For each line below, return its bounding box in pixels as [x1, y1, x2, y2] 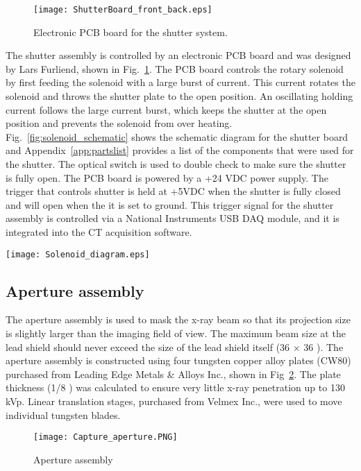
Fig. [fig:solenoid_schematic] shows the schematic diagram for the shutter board [6, 129, 349, 144]
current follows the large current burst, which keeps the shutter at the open [6, 102, 327, 117]
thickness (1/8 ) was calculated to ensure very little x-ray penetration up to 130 [6, 380, 345, 395]
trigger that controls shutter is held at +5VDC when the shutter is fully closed [6, 184, 341, 198]
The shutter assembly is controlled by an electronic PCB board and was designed [6, 48, 351, 62]
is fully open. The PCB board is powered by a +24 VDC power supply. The [6, 170, 328, 185]
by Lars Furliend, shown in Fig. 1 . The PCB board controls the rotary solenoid [6, 61, 344, 76]
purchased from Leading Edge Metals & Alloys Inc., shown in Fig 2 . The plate [6, 366, 341, 381]
